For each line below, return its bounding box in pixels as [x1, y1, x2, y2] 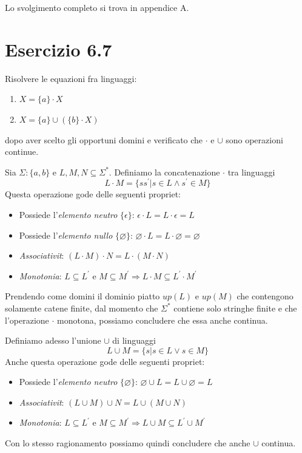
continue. [5, 145, 39, 158]
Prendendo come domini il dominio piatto [5, 290, 160, 302]
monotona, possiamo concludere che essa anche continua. [57, 313, 268, 326]
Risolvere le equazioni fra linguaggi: [5, 72, 137, 84]
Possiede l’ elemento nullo [19, 228, 113, 241]
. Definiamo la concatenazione [109, 165, 220, 178]
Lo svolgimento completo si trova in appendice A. [5, 1, 189, 13]
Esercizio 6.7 [5, 36, 112, 61]
